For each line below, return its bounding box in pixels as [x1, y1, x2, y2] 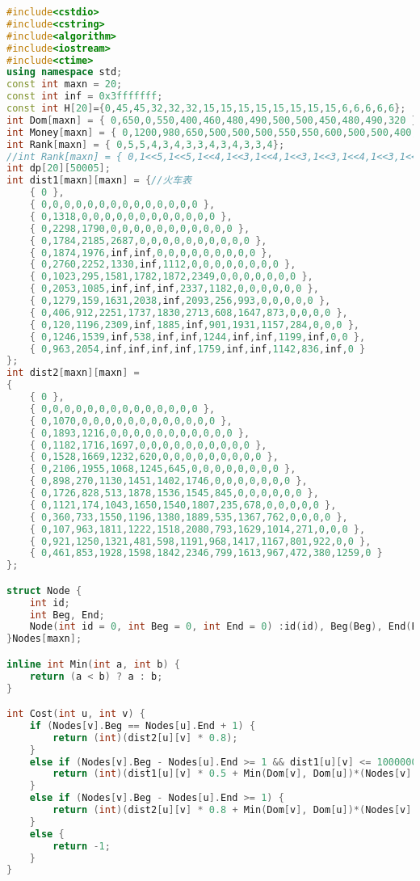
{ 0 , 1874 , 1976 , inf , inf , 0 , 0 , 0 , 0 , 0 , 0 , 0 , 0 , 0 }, [29, 247, 273, 259]
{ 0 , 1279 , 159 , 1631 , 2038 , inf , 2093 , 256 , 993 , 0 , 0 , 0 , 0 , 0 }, [29, 295, 331, 306]
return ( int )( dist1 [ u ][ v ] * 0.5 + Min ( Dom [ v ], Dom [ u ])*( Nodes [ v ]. [52, 768, 418, 780]
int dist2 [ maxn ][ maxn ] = [6, 367, 140, 379]
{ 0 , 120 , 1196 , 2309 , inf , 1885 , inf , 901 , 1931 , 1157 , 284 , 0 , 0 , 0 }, [29, 318, 360, 331]
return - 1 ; [52, 840, 111, 852]
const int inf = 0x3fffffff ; [6, 91, 163, 103]
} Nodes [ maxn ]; [6, 633, 82, 645]
